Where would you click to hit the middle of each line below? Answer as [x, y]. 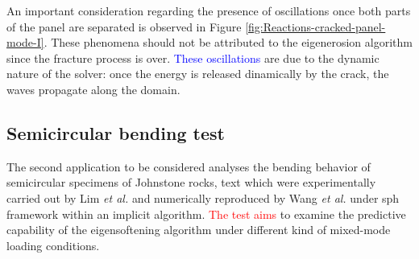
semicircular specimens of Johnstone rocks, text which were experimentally [191, 182]
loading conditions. [53, 245]
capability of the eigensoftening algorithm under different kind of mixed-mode [199, 230]
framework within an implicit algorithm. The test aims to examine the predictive [206, 214]
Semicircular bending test [116, 132]
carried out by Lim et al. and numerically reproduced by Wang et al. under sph [203, 197]
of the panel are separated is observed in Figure [124, 26]
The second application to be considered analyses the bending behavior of [189, 166]
